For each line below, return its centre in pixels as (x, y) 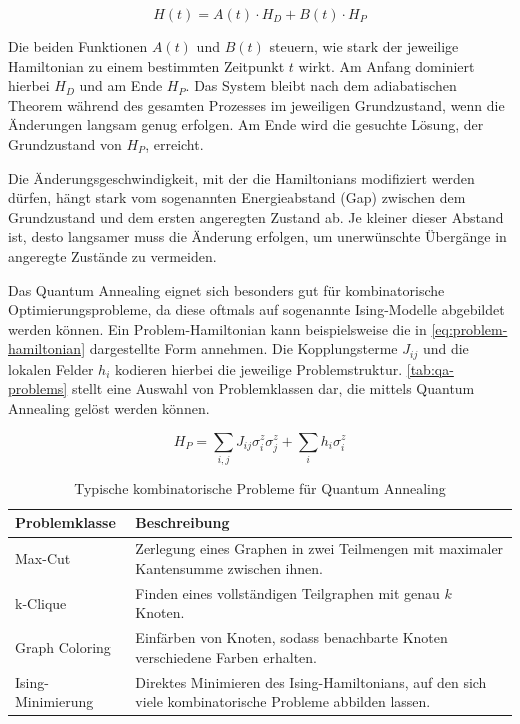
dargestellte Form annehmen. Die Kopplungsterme (243, 348)
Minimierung (54, 701)
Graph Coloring (63, 646)
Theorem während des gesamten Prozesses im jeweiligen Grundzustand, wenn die (256, 104)
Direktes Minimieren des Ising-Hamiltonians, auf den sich (311, 681)
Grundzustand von (65, 143)
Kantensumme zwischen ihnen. (229, 567)
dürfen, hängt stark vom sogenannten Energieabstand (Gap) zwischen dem (237, 197)
